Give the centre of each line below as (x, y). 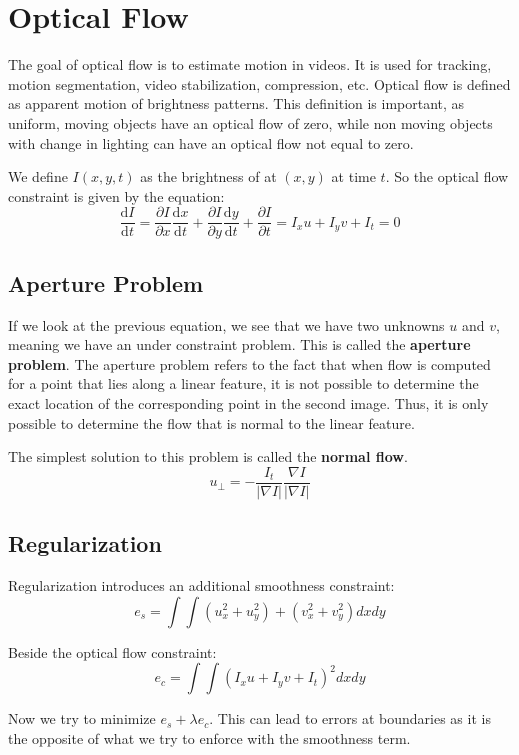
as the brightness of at (208, 176)
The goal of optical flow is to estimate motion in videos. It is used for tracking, (250, 64)
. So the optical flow (447, 176)
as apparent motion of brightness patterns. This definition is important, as (236, 103)
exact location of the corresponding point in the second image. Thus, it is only (248, 402)
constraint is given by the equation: (116, 195)
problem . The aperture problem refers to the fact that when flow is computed (249, 363)
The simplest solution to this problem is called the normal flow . (208, 456)
